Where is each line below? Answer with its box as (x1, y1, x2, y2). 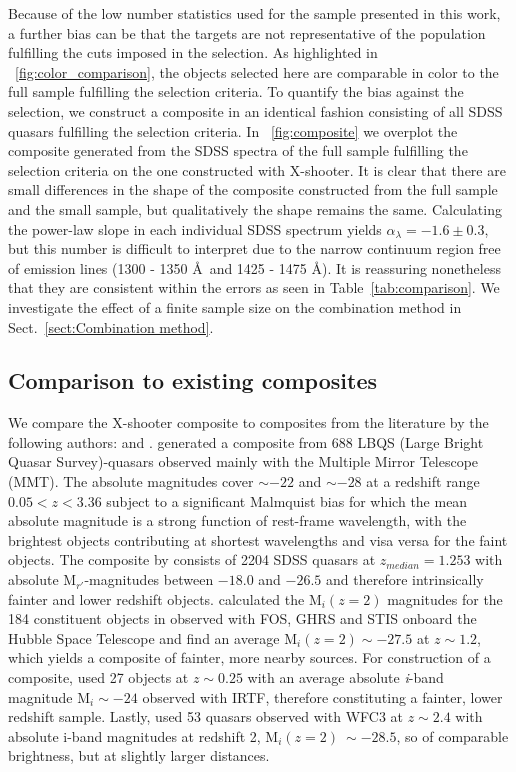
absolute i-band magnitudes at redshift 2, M (8, 725, 279, 746)
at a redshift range (366, 471, 480, 492)
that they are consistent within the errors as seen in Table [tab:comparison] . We (8, 277, 500, 298)
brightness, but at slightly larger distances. (8, 745, 270, 766)
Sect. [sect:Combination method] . (8, 316, 214, 337)
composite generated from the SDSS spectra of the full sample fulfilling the (8, 140, 468, 161)
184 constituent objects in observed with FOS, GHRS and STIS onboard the (8, 608, 477, 629)
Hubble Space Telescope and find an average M (8, 627, 298, 648)
